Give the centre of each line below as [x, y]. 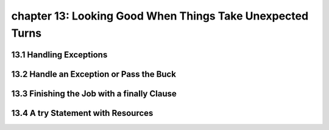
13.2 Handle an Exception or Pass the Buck [94, 74]
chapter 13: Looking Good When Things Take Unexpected [160, 16]
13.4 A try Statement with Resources [82, 113]
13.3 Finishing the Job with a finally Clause [94, 94]
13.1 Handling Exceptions [59, 55]
